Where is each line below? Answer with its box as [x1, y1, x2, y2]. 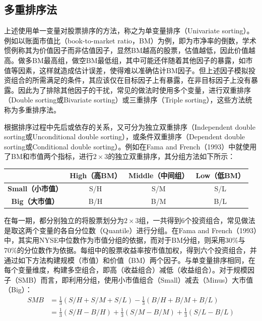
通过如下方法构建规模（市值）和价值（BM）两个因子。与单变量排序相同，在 [4, 254, 255, 265]
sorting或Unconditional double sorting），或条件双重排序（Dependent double [4, 131, 245, 142]
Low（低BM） [195, 170, 245, 181]
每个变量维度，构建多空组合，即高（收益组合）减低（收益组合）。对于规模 [4, 264, 247, 275]
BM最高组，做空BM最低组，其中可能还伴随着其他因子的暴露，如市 [32, 55, 253, 65]
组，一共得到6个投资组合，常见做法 [139, 215, 255, 226]
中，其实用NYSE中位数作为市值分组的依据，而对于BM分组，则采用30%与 [4, 235, 245, 245]
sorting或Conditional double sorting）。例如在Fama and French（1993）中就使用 [4, 141, 257, 151]
